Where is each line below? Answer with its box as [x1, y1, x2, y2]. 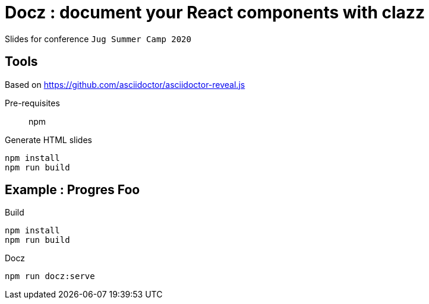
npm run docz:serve [5, 271, 95, 281]
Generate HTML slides [5, 134, 92, 145]
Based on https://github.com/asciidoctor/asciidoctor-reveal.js [5, 79, 245, 90]
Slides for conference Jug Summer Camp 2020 [5, 33, 191, 44]
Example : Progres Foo [5, 182, 140, 198]
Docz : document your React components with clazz [5, 2, 425, 23]
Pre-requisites [5, 97, 60, 108]
